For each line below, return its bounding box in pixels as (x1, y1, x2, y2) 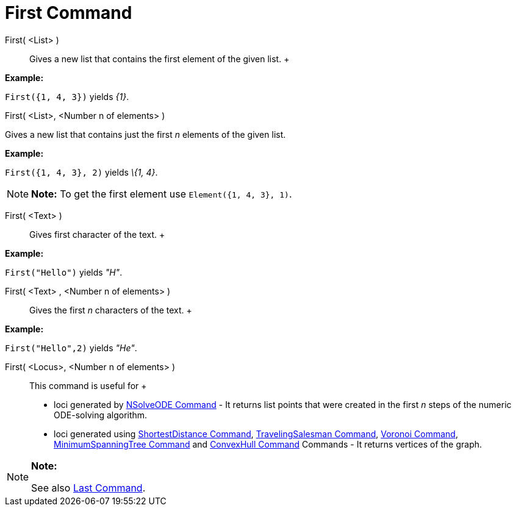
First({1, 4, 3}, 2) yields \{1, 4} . (5, 166, 158, 177)
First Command (5, 2, 132, 23)
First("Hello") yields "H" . (5, 266, 123, 277)
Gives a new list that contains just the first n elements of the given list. (5, 129, 286, 140)
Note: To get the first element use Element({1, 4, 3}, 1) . (31, 187, 292, 200)
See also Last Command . (31, 481, 146, 494)
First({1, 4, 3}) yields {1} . (5, 91, 129, 102)
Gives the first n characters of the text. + (29, 304, 192, 315)
